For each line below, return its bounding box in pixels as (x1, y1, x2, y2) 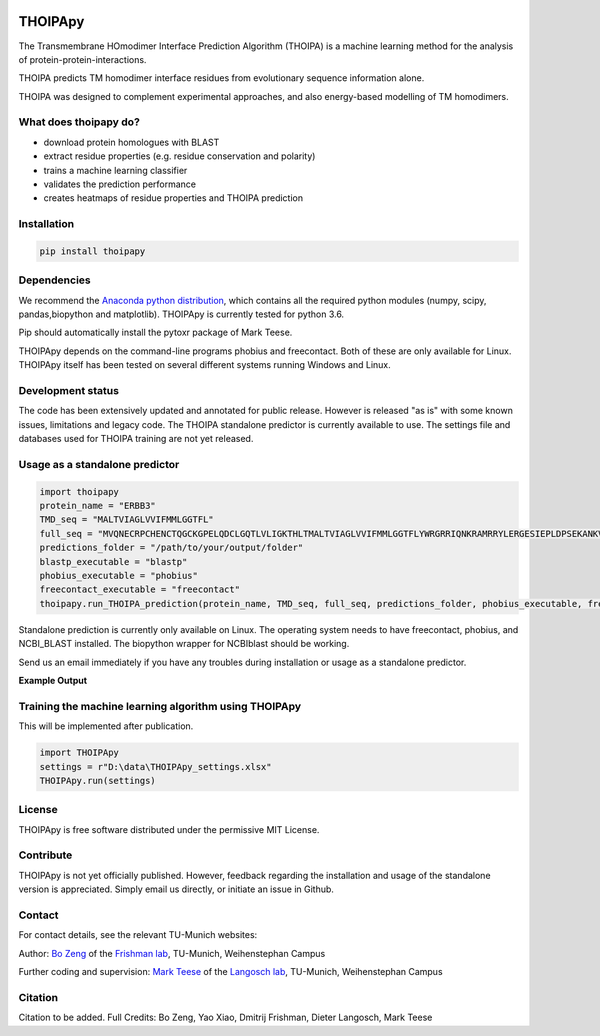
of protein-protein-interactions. (18, 53, 147, 65)
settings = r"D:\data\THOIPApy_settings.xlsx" (39, 761, 272, 772)
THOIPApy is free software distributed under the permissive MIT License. (18, 823, 320, 835)
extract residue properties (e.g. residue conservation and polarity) (43, 150, 316, 162)
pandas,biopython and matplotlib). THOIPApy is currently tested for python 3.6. (18, 308, 345, 320)
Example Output (18, 674, 88, 686)
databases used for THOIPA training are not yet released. (18, 433, 254, 445)
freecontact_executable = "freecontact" (39, 584, 240, 595)
